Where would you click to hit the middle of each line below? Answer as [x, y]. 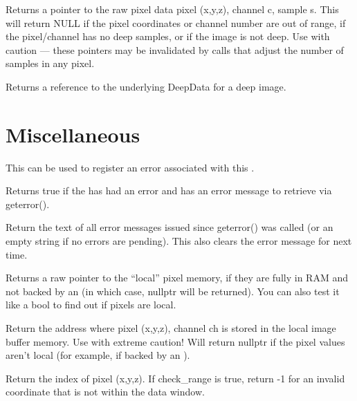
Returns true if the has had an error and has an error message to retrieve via [169, 190]
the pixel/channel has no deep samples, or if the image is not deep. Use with [168, 36]
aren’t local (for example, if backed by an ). [98, 355]
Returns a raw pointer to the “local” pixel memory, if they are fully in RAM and [177, 278]
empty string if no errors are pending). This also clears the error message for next [179, 241]
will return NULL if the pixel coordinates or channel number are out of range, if [176, 22]
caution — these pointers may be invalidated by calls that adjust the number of [175, 49]
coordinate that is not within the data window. [105, 392]
